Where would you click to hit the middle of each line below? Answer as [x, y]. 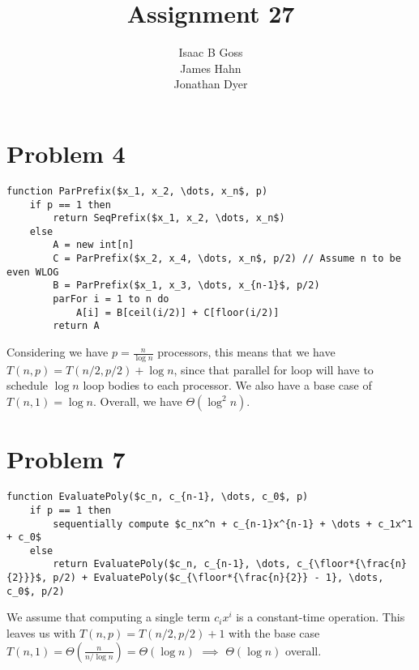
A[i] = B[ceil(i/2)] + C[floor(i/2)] [177, 312]
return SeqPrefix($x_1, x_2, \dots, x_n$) [169, 218]
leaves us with [41, 633]
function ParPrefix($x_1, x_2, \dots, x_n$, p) [137, 191]
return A [76, 326]
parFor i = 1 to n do [111, 299]
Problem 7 [66, 459]
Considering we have [58, 352]
